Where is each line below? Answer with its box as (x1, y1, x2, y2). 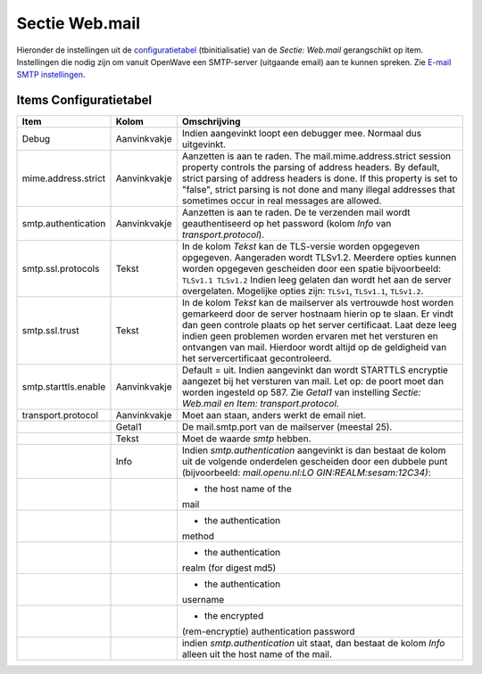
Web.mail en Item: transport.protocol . (181, 398, 339, 410)
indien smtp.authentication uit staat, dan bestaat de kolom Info (181, 637, 445, 650)
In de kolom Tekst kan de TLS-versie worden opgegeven (181, 241, 420, 253)
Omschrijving (181, 116, 241, 128)
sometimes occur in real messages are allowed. (181, 194, 383, 207)
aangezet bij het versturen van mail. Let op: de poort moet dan (181, 375, 445, 388)
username (181, 594, 225, 606)
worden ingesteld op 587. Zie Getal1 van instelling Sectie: (181, 386, 421, 399)
